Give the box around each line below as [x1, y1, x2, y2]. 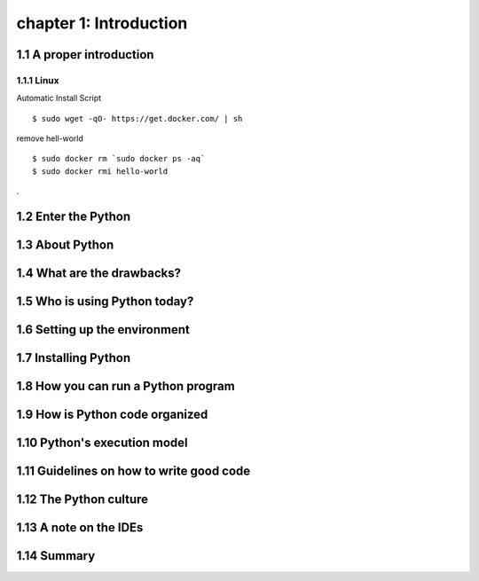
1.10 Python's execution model [16, 436, 188, 451]
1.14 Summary [16, 548, 96, 563]
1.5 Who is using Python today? [16, 294, 194, 310]
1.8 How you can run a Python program [16, 379, 235, 394]
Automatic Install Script [16, 93, 102, 104]
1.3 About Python [16, 238, 114, 253]
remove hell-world [16, 133, 83, 144]
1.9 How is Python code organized [16, 407, 208, 422]
